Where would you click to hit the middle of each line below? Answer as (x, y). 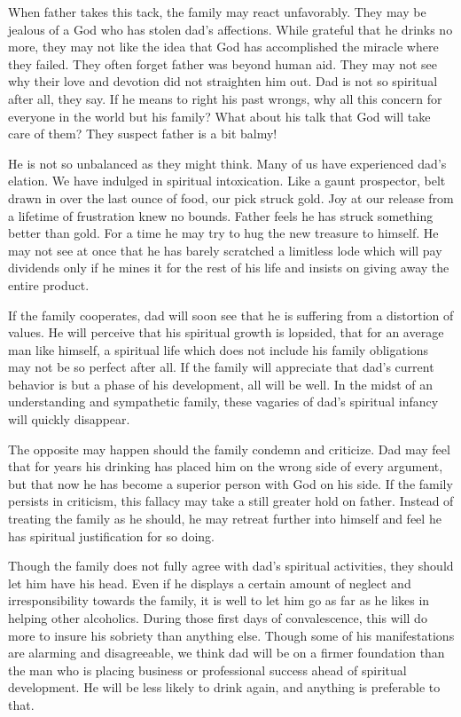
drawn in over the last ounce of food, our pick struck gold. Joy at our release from (231, 197)
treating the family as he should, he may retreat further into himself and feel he (225, 519)
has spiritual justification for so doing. (111, 536)
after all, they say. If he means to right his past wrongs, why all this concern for (225, 98)
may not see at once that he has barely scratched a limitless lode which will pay (225, 250)
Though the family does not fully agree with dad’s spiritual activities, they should (231, 566)
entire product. (49, 284)
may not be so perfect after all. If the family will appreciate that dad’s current (221, 367)
